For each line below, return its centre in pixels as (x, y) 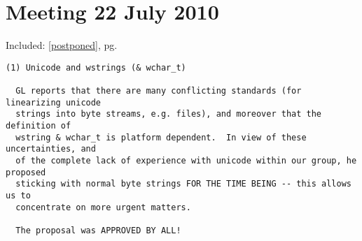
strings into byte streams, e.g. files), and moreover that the (169, 114)
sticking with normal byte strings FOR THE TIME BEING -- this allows (183, 184)
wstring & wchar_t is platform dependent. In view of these (161, 137)
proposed (26, 172)
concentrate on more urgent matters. (103, 207)
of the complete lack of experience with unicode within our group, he (186, 160)
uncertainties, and (51, 149)
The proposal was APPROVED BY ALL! (98, 230)
